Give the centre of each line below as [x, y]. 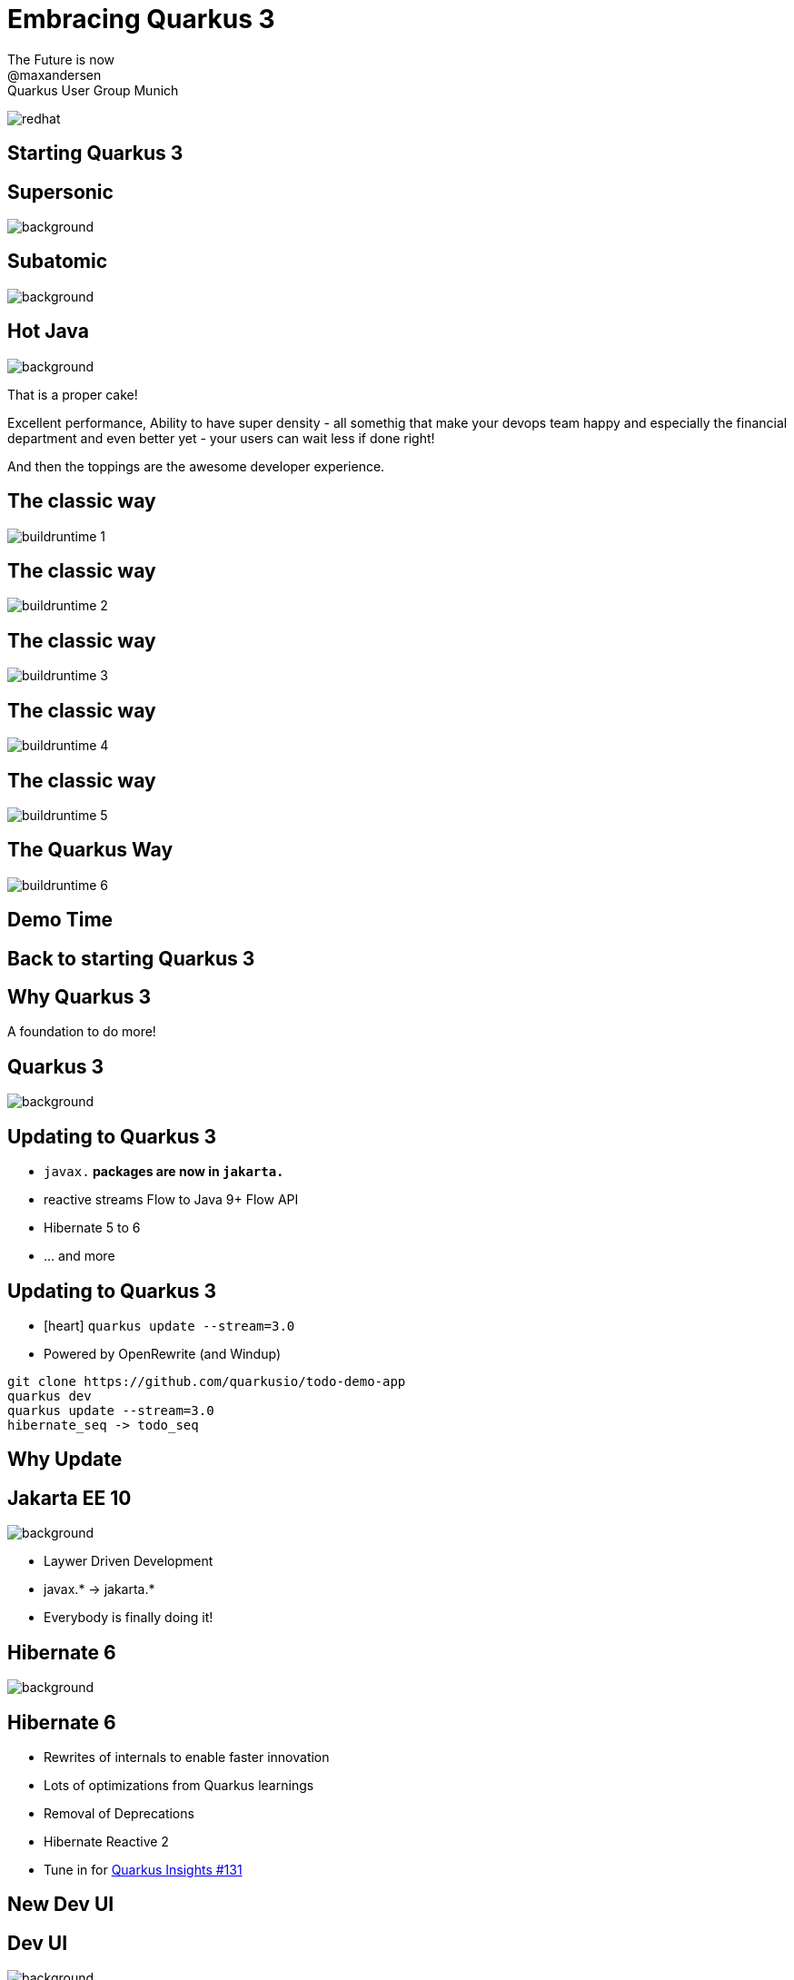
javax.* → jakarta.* [99, 1589]
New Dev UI [61, 1905]
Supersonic [60, 192]
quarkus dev [50, 1396]
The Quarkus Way [90, 850]
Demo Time [60, 920]
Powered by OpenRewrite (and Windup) [162, 1353]
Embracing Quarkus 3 [141, 19]
